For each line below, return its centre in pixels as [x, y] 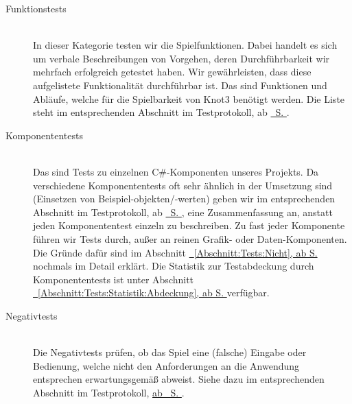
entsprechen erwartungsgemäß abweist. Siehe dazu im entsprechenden [179, 379]
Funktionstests [36, 8]
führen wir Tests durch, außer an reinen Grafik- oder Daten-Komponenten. [190, 238]
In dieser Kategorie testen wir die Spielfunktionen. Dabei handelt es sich [185, 45]
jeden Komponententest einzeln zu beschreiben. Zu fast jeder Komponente [189, 225]
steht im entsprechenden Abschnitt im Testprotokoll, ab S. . [161, 112]
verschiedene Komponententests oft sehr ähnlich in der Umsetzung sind [183, 185]
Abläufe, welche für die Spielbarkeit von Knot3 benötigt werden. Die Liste [189, 98]
